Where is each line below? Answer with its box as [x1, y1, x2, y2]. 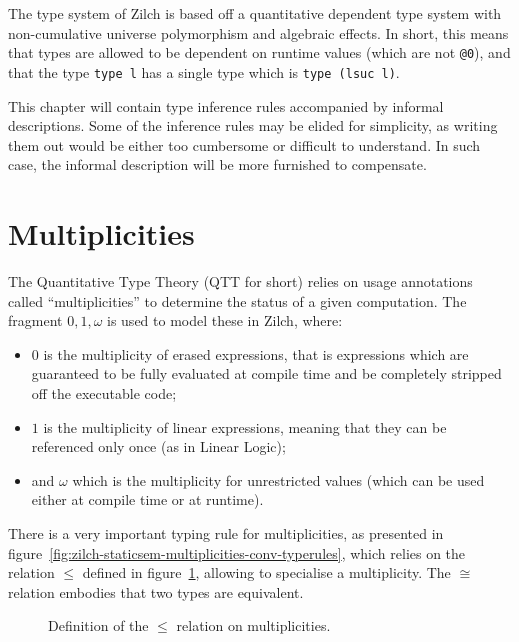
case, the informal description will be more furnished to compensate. [8, 154, 427, 175]
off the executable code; [31, 382, 177, 403]
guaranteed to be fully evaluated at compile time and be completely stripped [31, 363, 502, 384]
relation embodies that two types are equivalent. [8, 581, 304, 602]
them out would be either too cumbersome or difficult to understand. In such [8, 134, 481, 155]
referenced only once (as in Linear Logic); [31, 436, 286, 457]
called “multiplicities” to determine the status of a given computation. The [8, 290, 467, 311]
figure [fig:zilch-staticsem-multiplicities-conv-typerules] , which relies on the [8, 542, 466, 563]
